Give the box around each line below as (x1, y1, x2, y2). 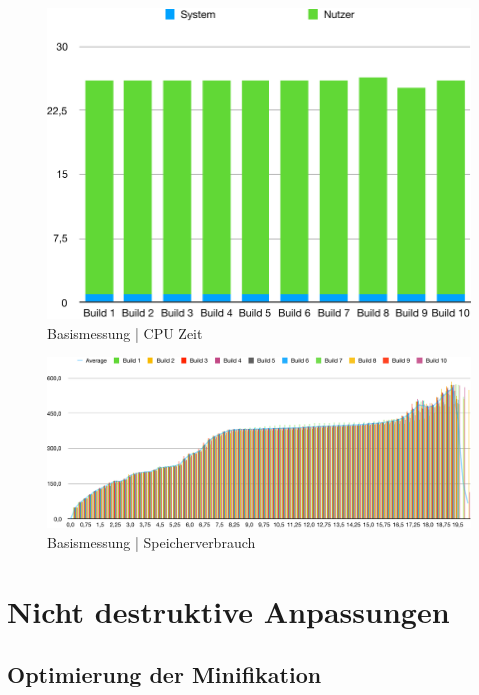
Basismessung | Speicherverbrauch (47, 531, 256, 552)
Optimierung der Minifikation (7, 659, 322, 690)
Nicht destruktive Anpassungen (7, 590, 450, 631)
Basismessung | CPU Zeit (47, 322, 203, 343)
